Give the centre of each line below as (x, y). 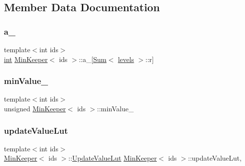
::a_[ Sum (93, 59)
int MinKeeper (26, 59)
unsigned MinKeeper (35, 108)
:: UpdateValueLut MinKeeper (112, 158)
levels (126, 59)
